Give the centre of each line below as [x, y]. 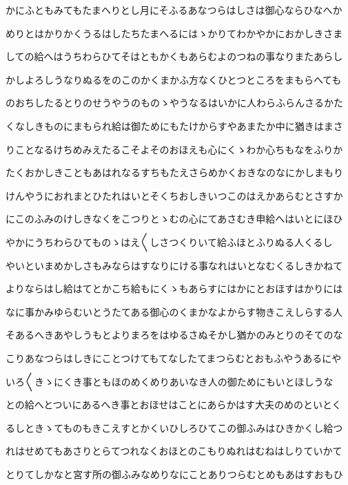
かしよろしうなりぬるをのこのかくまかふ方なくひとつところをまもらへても [174, 79]
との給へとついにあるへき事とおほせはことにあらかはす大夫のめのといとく [174, 405]
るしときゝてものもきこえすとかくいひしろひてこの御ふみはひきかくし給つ [174, 427]
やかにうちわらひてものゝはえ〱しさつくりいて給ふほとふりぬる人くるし [169, 241]
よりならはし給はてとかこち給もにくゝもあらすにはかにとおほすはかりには [174, 288]
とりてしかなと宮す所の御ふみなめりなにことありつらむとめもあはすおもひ [174, 474]
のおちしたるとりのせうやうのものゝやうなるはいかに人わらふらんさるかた [174, 103]
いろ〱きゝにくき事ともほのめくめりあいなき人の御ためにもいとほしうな [170, 381]
